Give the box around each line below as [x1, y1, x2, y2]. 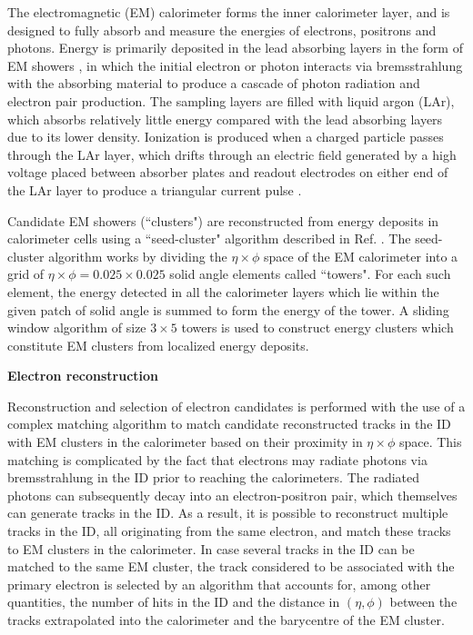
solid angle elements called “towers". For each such [169, 264, 451, 283]
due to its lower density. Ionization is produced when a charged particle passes [7, 127, 444, 146]
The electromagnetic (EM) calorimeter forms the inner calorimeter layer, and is [7, 3, 450, 21]
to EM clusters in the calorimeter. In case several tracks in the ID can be [7, 539, 415, 558]
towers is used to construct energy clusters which [181, 318, 454, 337]
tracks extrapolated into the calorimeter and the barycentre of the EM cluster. [7, 610, 445, 629]
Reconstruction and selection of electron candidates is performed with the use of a [7, 396, 466, 415]
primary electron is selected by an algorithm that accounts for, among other [7, 574, 431, 593]
